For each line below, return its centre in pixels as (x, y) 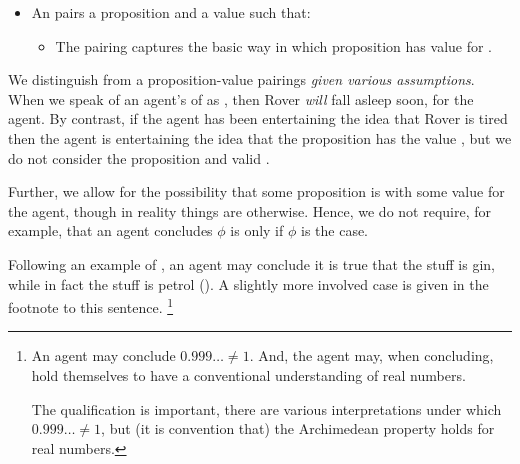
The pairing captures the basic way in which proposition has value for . (274, 45)
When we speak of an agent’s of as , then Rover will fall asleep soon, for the (241, 98)
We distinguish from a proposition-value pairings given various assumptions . (241, 79)
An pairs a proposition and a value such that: (171, 12)
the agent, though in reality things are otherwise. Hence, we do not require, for (249, 210)
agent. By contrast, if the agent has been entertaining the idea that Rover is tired (258, 118)
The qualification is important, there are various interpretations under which (266, 408)
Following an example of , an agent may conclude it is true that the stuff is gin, (251, 263)
